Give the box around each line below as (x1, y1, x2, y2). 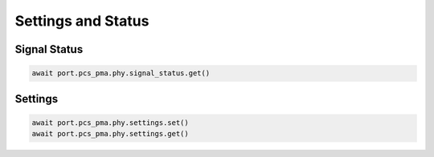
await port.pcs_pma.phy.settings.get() (31, 129, 189, 139)
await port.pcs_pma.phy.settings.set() (31, 118, 189, 127)
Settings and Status (14, 12, 149, 30)
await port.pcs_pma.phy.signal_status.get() (31, 69, 211, 78)
